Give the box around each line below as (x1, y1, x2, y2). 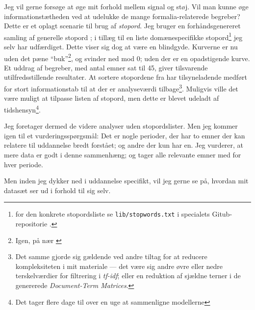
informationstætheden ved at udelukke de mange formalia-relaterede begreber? (4, 11, 240, 21)
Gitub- (212, 209, 232, 219)
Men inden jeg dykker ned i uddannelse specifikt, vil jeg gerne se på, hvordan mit (4, 176, 249, 186)
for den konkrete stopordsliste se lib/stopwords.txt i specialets (15, 209, 210, 219)
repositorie (15, 218, 48, 228)
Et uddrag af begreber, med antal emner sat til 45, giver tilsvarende (4, 62, 208, 72)
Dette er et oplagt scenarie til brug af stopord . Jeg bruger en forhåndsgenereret (4, 21, 241, 31)
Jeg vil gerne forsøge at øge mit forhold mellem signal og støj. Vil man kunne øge (4, 1, 249, 11)
